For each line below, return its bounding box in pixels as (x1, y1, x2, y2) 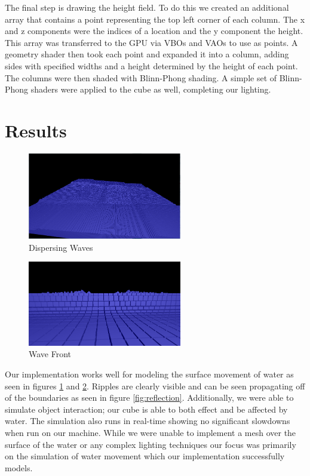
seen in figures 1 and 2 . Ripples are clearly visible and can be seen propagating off (5, 379, 305, 392)
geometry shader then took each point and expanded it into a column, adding (5, 48, 289, 60)
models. (5, 461, 33, 474)
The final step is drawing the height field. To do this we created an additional (5, 1, 289, 13)
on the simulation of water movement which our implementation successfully (5, 450, 285, 462)
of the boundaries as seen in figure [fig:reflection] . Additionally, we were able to (5, 391, 294, 404)
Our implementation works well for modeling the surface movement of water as (5, 367, 294, 380)
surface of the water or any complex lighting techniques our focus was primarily (5, 438, 296, 450)
